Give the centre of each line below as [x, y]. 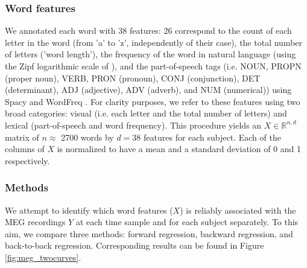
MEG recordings [35, 222]
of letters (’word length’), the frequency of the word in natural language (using [150, 54]
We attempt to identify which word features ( [89, 210]
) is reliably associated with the [238, 210]
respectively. [27, 160]
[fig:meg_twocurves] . [43, 257]
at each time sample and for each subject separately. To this [187, 222]
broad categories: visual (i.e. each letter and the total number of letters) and [146, 113]
